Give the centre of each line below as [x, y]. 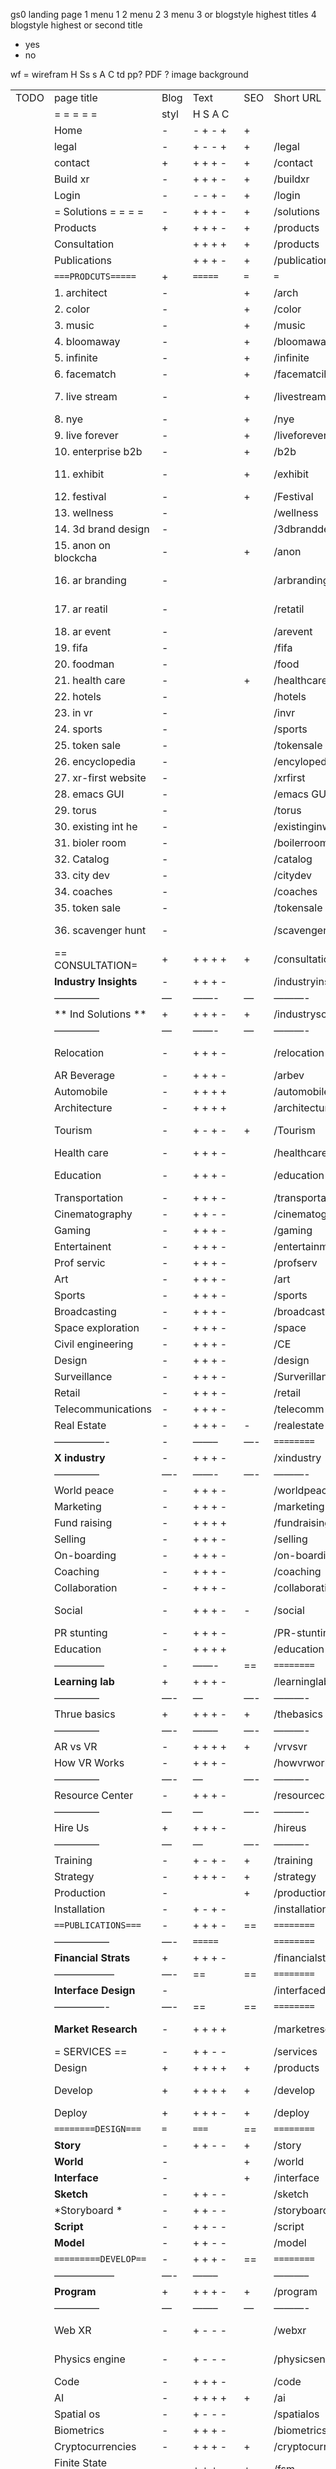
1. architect [80, 292]
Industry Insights [95, 981]
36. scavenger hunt [100, 930]
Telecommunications [102, 1409]
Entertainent [82, 1246]
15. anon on [82, 545]
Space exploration [96, 1327]
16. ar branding [90, 580]
